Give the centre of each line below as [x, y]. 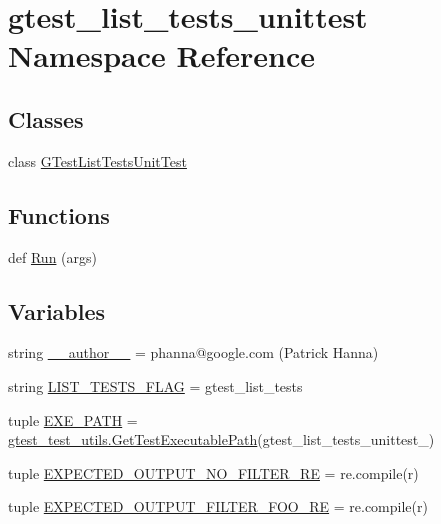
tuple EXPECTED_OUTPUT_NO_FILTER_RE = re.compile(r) [213, 472]
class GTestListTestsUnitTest [97, 160]
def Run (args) [52, 256]
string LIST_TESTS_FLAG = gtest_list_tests [155, 385]
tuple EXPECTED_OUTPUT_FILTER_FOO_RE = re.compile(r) [218, 506]
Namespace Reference [161, 55]
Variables [57, 310]
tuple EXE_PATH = [73, 419]
